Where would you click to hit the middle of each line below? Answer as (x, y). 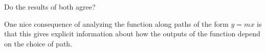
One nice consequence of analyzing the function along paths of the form (116, 23)
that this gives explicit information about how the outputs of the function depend (132, 34)
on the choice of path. (38, 43)
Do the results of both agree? (50, 7)
